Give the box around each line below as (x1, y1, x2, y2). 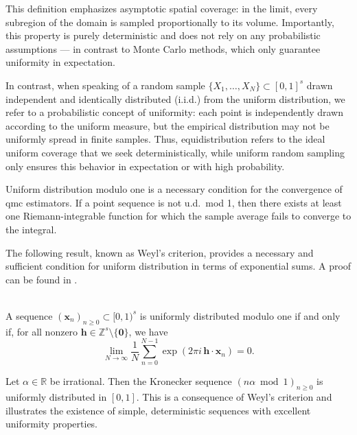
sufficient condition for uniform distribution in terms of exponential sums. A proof (5, 259, 352, 273)
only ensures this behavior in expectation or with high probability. (5, 158, 285, 173)
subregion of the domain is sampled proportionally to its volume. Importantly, (5, 14, 334, 29)
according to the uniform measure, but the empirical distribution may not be (5, 118, 330, 132)
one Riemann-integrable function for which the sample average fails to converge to (5, 209, 352, 223)
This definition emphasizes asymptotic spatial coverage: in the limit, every (5, 1, 318, 15)
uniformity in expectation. (5, 55, 115, 69)
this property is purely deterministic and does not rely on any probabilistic (5, 28, 321, 43)
